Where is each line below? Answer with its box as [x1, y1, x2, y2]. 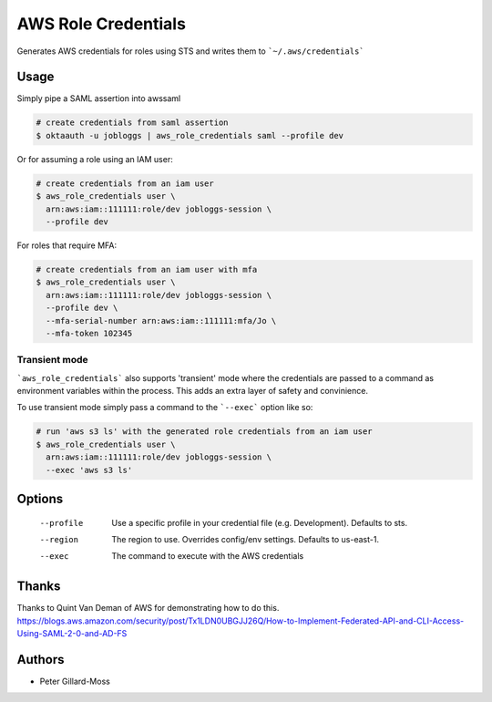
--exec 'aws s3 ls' [46, 465, 133, 475]
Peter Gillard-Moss [39, 676, 111, 687]
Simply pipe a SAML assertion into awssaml [16, 93, 181, 104]
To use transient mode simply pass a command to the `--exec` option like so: [16, 402, 313, 413]
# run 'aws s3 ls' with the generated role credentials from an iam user [36, 427, 373, 437]
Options [16, 490, 64, 506]
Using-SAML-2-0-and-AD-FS [16, 628, 128, 639]
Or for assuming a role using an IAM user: [16, 153, 173, 164]
